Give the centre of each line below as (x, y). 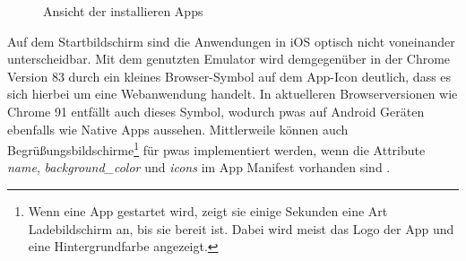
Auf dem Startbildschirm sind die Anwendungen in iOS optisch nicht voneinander (231, 41)
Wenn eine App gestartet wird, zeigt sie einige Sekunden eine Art (208, 211)
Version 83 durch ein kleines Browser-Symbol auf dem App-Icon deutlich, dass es (229, 76)
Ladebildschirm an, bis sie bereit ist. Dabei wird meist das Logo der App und (241, 228)
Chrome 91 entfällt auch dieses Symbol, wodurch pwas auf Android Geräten (216, 111)
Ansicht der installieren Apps (123, 11)
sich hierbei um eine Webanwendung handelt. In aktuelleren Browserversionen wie (233, 94)
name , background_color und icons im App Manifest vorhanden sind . (199, 167)
